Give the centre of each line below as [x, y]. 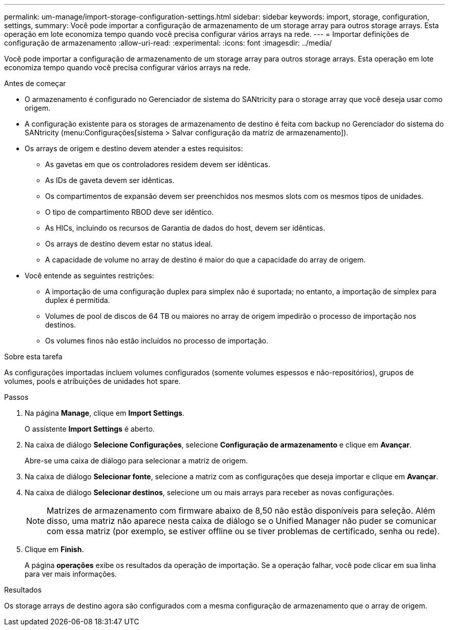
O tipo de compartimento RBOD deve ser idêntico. [129, 212]
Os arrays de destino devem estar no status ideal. [129, 244]
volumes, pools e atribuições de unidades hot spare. [93, 381]
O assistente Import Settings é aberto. [90, 429]
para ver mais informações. [71, 574]
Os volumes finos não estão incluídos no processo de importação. [157, 341]
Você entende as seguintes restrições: [89, 276]
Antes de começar [35, 83]
